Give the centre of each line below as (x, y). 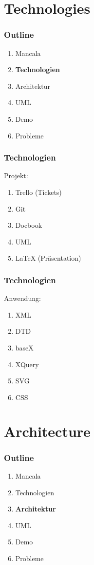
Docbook (29, 225)
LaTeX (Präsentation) (48, 258)
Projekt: (16, 175)
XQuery (27, 364)
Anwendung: (22, 298)
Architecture (47, 431)
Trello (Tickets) (38, 192)
